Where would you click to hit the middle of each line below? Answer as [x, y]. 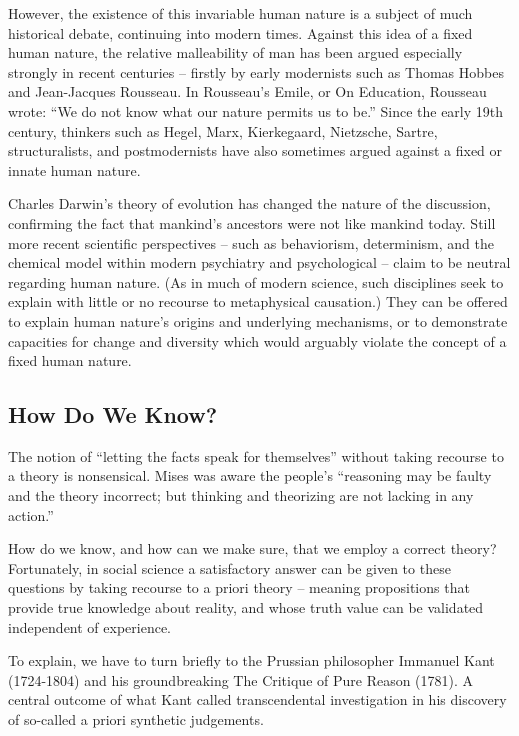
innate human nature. [74, 169]
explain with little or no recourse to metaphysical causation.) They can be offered [258, 301]
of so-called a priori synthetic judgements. [136, 719]
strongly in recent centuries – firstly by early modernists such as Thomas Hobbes [256, 71]
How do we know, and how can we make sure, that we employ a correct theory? [252, 548]
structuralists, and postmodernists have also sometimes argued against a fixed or [255, 150]
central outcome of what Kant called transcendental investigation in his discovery [257, 699]
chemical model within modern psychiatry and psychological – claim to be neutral [259, 262]
